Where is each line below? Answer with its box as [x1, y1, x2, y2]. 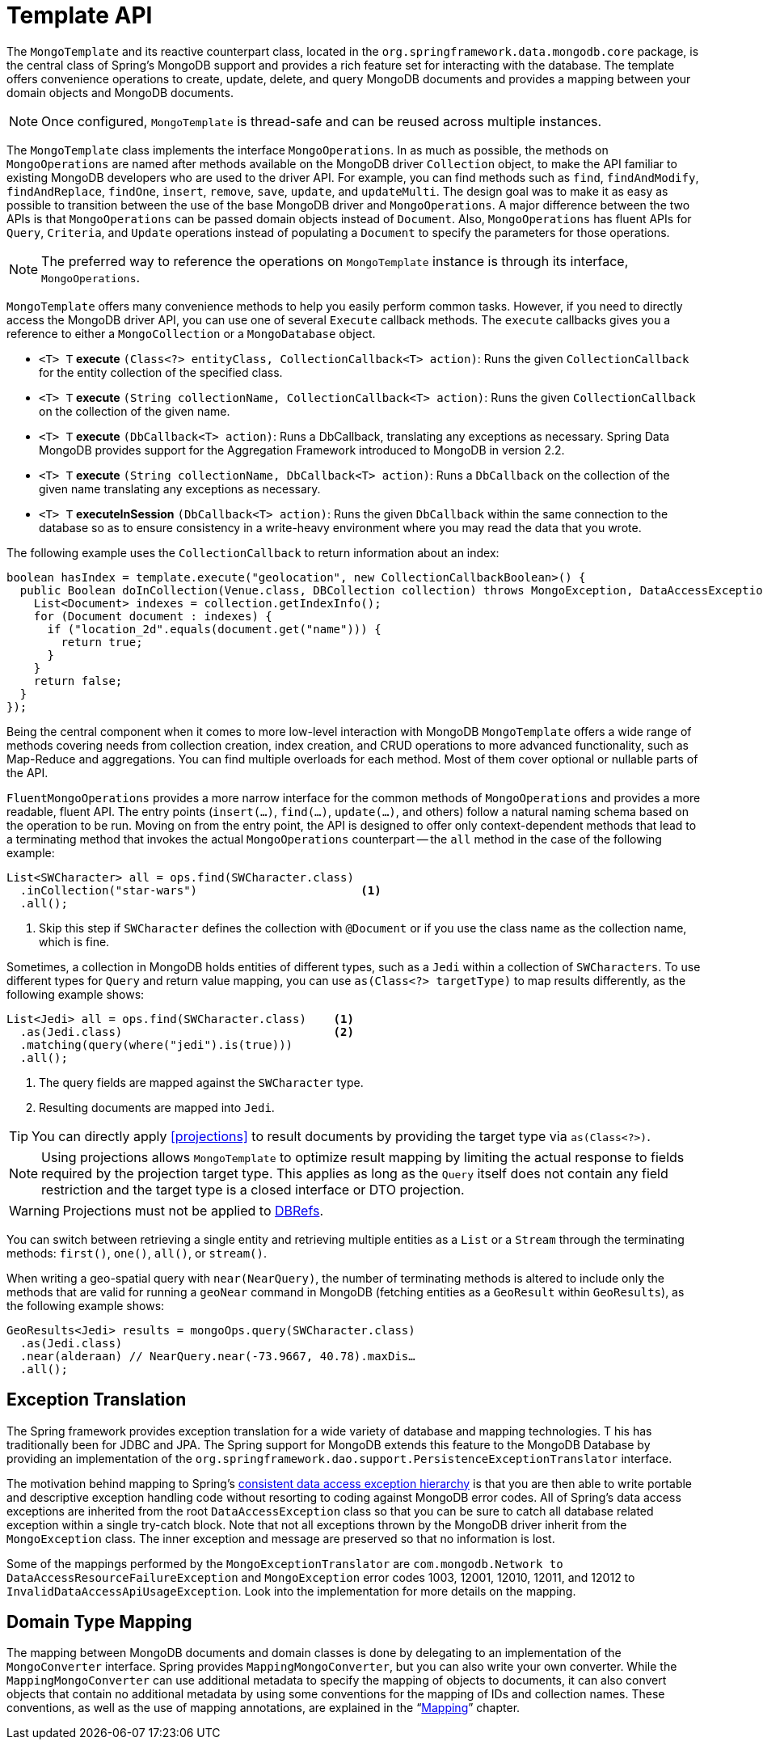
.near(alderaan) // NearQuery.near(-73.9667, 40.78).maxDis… [19, 1349, 415, 1363]
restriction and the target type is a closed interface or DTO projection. [41, 1181, 465, 1198]
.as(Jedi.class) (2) [19, 1025, 354, 1038]
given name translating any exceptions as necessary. [39, 481, 321, 496]
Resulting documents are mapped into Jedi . [39, 1100, 275, 1114]
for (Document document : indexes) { [33, 609, 272, 623]
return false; [33, 674, 123, 687]
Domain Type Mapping [6, 1612, 192, 1633]
